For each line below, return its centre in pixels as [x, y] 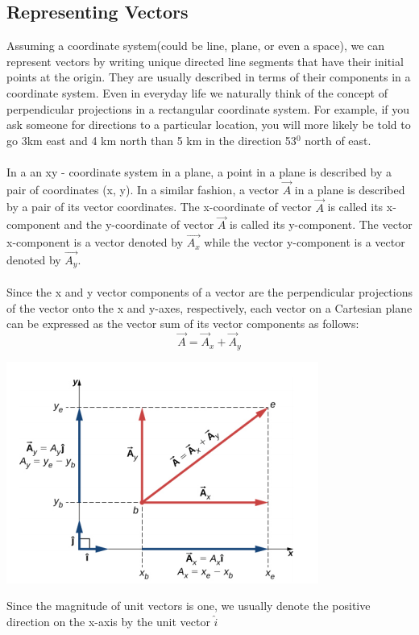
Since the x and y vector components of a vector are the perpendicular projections [209, 292]
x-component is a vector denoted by [95, 242]
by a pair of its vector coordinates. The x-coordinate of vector [159, 207]
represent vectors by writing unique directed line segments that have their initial [205, 61]
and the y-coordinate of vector [139, 224]
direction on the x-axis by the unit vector [108, 621]
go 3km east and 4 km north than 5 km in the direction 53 [151, 140]
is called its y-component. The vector [321, 224]
